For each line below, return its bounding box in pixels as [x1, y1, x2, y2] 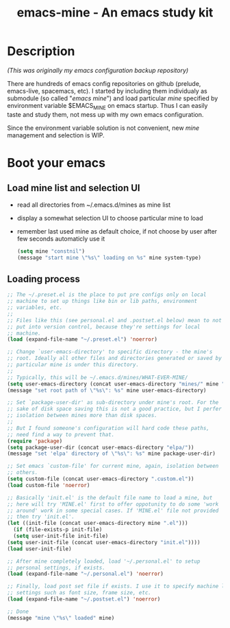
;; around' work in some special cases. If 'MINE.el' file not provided [7, 507, 219, 514]
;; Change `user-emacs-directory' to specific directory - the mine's [7, 348, 213, 355]
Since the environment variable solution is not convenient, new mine [7, 124, 200, 132]
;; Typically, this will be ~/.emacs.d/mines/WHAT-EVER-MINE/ [7, 374, 188, 381]
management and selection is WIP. [7, 131, 105, 139]
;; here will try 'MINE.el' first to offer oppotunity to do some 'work [7, 500, 219, 508]
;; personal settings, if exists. [7, 564, 106, 571]
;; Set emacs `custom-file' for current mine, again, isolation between [7, 462, 219, 470]
